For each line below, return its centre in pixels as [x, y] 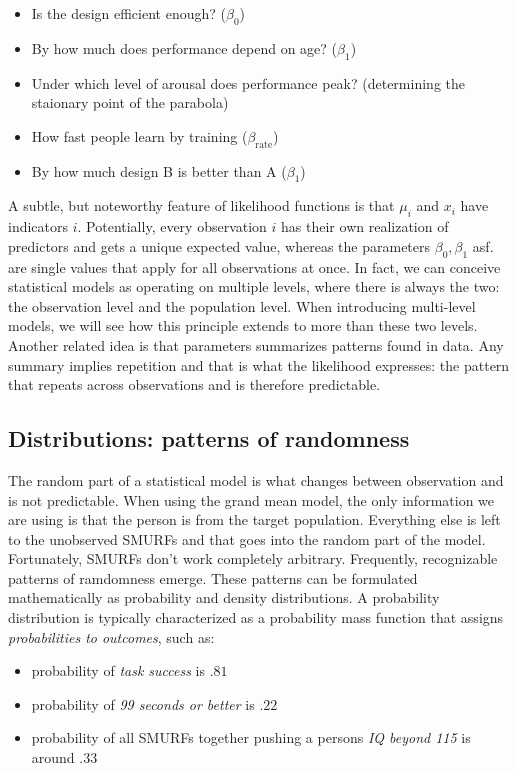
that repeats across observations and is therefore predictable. [194, 384]
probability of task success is [118, 670]
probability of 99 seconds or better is [143, 703]
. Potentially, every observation [172, 226]
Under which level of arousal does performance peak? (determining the [248, 82]
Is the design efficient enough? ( [128, 13]
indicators [38, 226]
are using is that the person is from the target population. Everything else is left [254, 519]
